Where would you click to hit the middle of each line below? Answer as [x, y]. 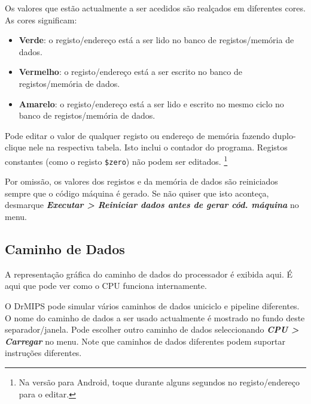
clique [16, 147]
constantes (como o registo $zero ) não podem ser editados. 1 [116, 160]
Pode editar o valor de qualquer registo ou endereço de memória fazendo [138, 135]
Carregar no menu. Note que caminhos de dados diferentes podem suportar [145, 341]
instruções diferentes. [43, 353]
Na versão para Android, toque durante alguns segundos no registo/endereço [159, 382]
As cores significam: [41, 19]
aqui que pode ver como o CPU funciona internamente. [106, 286]
